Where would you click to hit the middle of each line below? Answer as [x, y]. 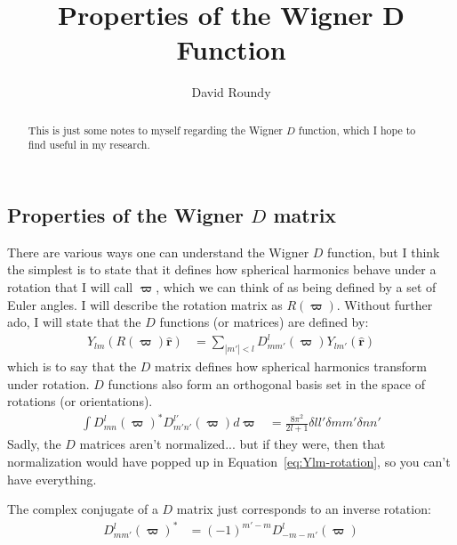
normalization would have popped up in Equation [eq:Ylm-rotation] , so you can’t [229, 461]
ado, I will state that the [74, 322]
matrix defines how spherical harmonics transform [291, 366]
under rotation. [48, 383]
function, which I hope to [357, 130]
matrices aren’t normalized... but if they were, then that [233, 444]
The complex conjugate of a [83, 509]
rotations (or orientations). [80, 401]
